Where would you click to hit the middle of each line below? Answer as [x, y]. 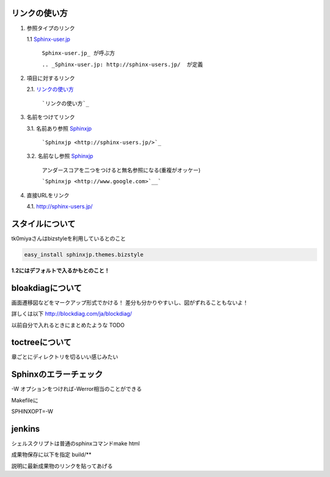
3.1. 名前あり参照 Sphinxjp [59, 128]
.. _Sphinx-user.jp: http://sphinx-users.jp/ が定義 [123, 64]
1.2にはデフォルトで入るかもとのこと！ [61, 270]
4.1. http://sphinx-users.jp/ [60, 206]
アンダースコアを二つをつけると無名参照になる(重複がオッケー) [121, 170]
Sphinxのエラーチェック [57, 375]
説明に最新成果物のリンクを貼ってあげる [62, 466]
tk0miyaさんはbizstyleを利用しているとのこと [69, 238]
